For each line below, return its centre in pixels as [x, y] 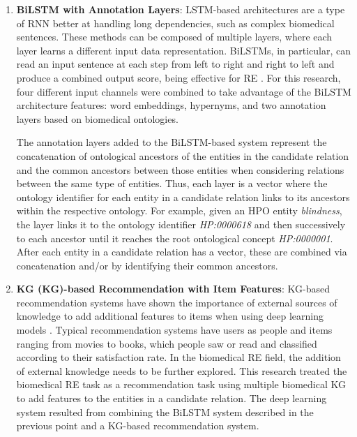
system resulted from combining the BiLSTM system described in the [165, 412]
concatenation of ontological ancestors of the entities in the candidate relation [183, 155]
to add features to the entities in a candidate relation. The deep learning [172, 398]
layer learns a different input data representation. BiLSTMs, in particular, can [184, 50]
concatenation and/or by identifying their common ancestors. [147, 265]
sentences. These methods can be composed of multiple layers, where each [174, 37]
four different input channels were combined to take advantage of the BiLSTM [184, 91]
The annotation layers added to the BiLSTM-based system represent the [172, 142]
